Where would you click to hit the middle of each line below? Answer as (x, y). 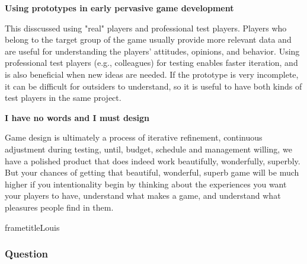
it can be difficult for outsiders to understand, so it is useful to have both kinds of (153, 86)
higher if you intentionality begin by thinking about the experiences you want (146, 184)
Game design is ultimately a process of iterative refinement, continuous (134, 137)
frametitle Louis (32, 227)
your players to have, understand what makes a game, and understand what (143, 195)
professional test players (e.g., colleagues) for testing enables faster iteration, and (151, 63)
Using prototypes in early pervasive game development (119, 8)
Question (27, 254)
